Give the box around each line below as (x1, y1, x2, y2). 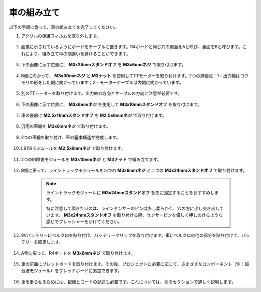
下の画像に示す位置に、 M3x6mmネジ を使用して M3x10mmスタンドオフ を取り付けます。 (21, 102, 202, 107)
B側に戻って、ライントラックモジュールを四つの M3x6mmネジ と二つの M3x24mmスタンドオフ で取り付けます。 (21, 167, 247, 174)
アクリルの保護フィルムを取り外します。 (21, 33, 101, 39)
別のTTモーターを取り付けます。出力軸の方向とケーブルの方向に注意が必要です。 (21, 90, 182, 96)
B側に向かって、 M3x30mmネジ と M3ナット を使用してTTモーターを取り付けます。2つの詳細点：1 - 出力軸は (21, 73, 240, 78)
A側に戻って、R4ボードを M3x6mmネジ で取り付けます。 (21, 250, 135, 256)
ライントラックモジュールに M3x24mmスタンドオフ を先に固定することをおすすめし (46, 190, 215, 195)
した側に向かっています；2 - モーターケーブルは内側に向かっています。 (42, 79, 184, 85)
